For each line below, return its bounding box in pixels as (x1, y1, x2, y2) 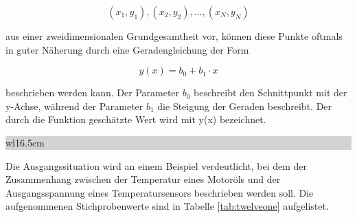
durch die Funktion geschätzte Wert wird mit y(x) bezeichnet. (5, 112, 266, 127)
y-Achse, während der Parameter (5, 98, 143, 113)
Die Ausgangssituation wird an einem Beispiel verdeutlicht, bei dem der (5, 158, 308, 173)
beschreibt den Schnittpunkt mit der (194, 85, 347, 100)
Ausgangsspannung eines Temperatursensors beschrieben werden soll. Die (5, 185, 314, 199)
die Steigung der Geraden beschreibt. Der (157, 98, 332, 113)
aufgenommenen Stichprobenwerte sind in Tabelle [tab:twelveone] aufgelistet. (5, 199, 329, 213)
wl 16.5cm (5, 135, 45, 149)
